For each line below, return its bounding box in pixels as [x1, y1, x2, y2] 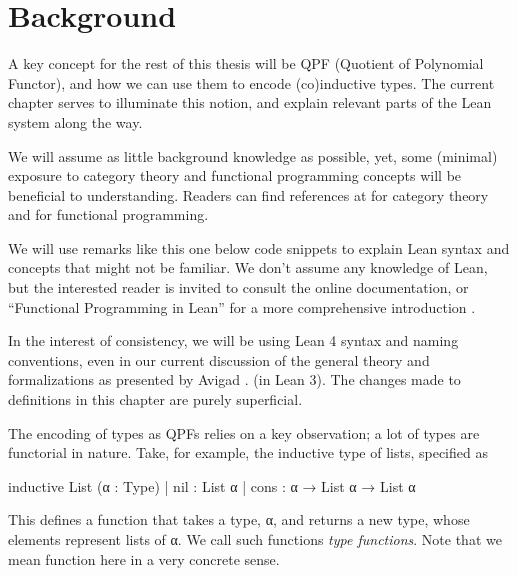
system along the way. [8, 111, 143, 132]
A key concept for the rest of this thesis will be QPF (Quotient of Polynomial [8, 53, 484, 74]
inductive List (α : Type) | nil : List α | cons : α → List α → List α [8, 475, 416, 496]
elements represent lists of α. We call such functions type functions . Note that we [8, 529, 502, 549]
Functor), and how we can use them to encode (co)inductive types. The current [8, 72, 495, 93]
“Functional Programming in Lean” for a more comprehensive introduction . [8, 296, 476, 317]
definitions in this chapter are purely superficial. [8, 389, 303, 410]
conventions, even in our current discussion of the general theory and [8, 349, 430, 370]
